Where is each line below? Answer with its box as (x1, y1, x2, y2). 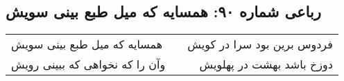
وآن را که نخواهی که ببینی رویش (11, 56, 166, 73)
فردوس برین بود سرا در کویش (187, 36, 333, 53)
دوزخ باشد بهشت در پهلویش (199, 56, 333, 73)
